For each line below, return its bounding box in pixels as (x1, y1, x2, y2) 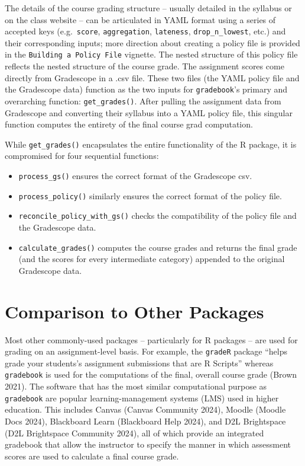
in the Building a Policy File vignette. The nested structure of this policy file (5, 48, 298, 60)
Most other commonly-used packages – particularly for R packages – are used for (5, 333, 298, 346)
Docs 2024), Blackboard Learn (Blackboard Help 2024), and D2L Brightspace (5, 414, 286, 427)
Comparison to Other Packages (5, 299, 264, 323)
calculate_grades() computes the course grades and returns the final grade (18, 241, 297, 253)
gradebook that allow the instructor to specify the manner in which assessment (5, 438, 291, 451)
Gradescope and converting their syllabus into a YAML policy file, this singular (5, 106, 293, 119)
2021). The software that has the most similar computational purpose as (5, 380, 267, 392)
